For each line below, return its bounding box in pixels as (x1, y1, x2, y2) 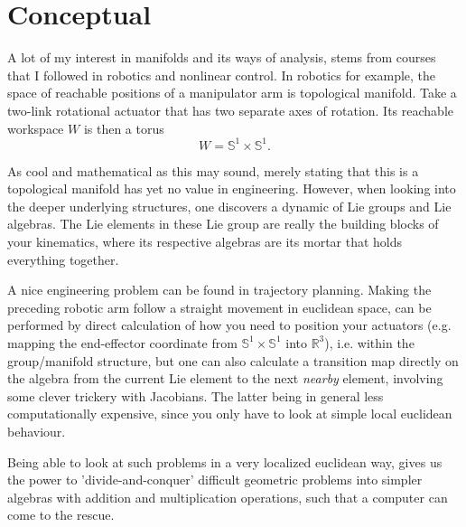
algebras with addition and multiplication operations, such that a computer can (7, 487, 448, 506)
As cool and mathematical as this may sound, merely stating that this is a (7, 161, 419, 180)
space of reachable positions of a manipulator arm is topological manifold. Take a (7, 83, 457, 102)
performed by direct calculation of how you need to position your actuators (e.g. (7, 315, 452, 334)
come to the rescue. (7, 505, 115, 524)
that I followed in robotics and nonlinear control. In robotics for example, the (7, 65, 436, 84)
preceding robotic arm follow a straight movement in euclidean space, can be (7, 297, 432, 316)
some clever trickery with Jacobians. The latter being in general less (7, 386, 384, 405)
